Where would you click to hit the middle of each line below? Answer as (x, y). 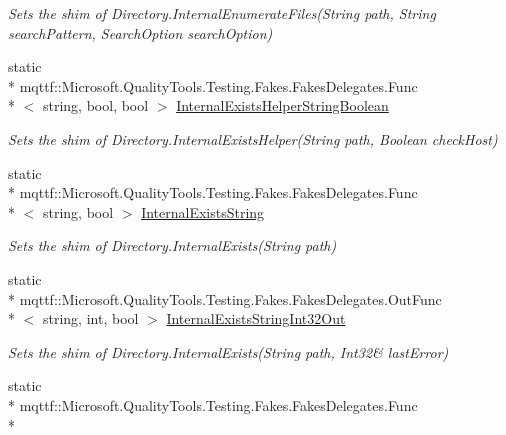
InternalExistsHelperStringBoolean (282, 105)
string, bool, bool (95, 105)
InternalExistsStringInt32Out (256, 318)
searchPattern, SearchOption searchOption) (140, 32)
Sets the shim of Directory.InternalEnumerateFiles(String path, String (222, 13)
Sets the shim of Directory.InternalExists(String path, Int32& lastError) (228, 351)
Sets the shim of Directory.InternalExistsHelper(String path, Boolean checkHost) (253, 138)
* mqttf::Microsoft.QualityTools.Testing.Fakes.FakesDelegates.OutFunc (225, 298)
